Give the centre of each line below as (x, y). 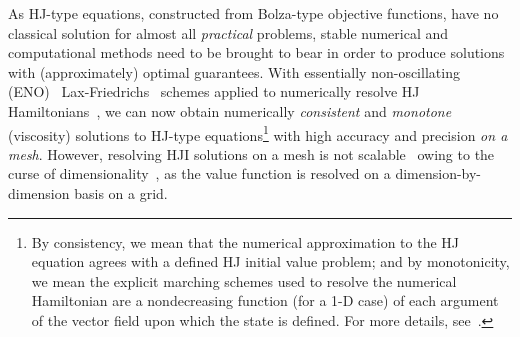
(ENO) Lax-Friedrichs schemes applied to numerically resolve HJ (214, 91)
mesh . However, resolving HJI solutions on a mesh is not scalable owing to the (251, 153)
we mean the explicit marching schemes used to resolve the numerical (244, 280)
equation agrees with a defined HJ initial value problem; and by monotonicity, (270, 261)
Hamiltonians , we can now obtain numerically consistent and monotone (230, 110)
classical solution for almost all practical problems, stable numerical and (228, 32)
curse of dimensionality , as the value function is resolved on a (199, 173)
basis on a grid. (121, 193)
